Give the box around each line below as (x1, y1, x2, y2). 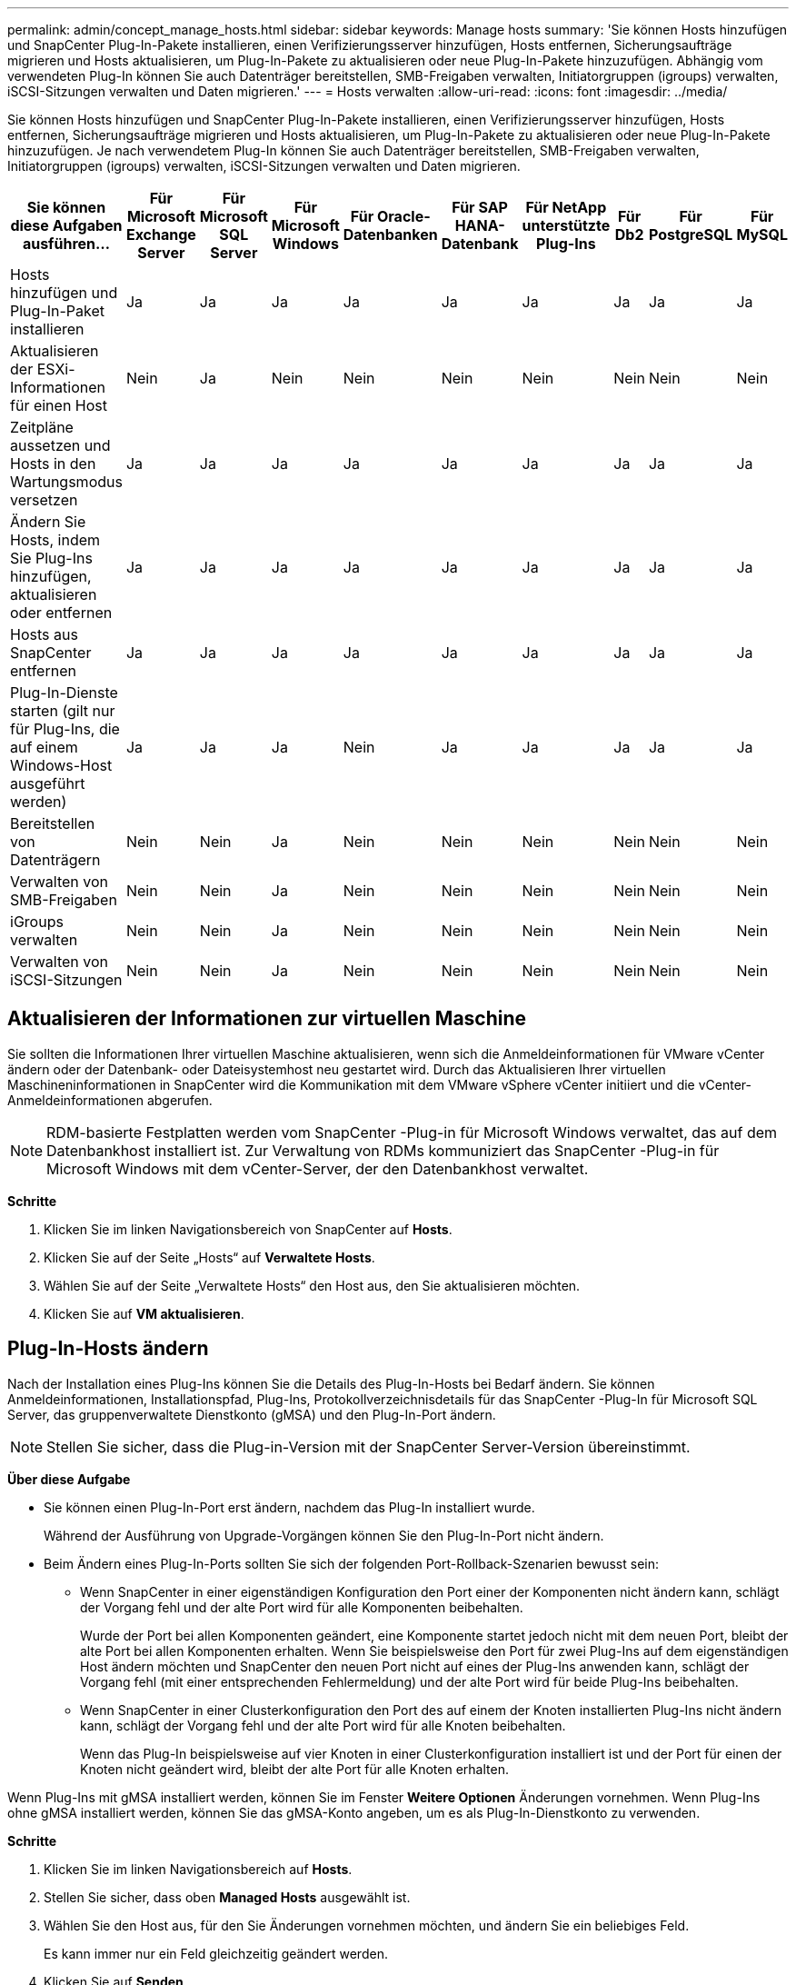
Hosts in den (10, 454, 96, 473)
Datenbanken (343, 225, 438, 244)
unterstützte (522, 216, 611, 234)
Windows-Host (10, 756, 113, 774)
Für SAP (452, 198, 508, 216)
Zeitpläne (10, 418, 74, 436)
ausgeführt (10, 774, 85, 793)
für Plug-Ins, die (10, 720, 120, 738)
